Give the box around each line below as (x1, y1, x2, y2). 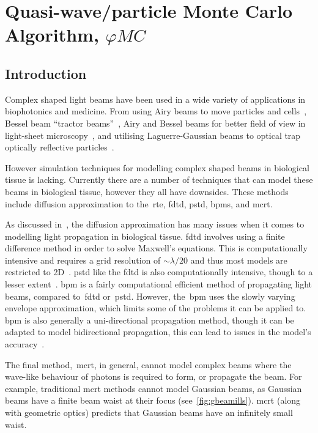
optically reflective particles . (5, 141, 114, 154)
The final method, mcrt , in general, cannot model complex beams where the (5, 358, 292, 371)
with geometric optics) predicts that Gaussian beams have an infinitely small (5, 406, 293, 419)
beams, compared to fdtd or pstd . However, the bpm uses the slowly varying (5, 289, 295, 302)
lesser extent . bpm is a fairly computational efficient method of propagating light (5, 278, 312, 291)
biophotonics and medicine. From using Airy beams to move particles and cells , (5, 105, 307, 117)
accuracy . (5, 338, 45, 350)
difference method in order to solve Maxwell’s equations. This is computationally (5, 242, 308, 254)
